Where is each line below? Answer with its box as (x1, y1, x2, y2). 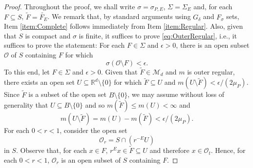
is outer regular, (187, 66, 235, 76)
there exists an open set (4, 77, 75, 87)
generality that (4, 100, 48, 110)
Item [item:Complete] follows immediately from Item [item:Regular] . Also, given (4, 21, 243, 31)
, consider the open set (60, 125, 127, 135)
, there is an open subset (176, 40, 250, 50)
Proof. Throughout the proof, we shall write (4, 1, 135, 11)
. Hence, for (211, 145, 246, 155)
